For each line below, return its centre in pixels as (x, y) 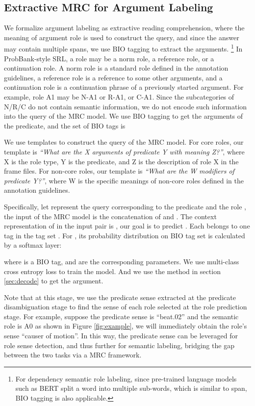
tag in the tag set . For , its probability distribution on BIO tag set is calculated (125, 235)
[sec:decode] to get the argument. (54, 281)
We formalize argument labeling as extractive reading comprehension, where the (124, 28)
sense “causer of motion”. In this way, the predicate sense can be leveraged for (121, 336)
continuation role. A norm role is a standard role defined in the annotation (116, 68)
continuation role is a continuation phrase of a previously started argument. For (124, 87)
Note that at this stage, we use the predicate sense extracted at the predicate (120, 297)
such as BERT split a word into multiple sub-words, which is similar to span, (131, 388)
